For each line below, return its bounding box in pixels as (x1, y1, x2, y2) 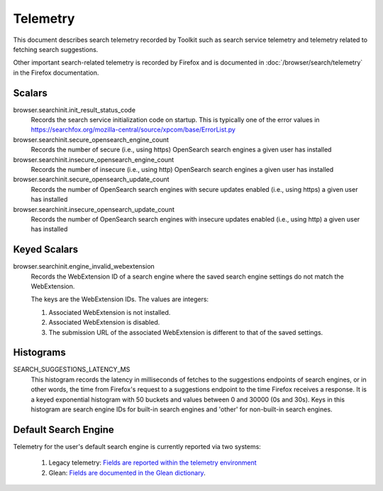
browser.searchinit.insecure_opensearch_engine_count (13, 155, 174, 163)
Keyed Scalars (13, 244, 79, 256)
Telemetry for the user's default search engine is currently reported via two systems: (13, 442, 262, 450)
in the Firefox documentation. (13, 68, 99, 77)
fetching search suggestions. (13, 45, 99, 53)
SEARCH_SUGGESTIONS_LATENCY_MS (13, 365, 131, 374)
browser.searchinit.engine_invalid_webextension (13, 262, 155, 271)
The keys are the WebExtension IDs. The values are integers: (30, 295, 209, 303)
